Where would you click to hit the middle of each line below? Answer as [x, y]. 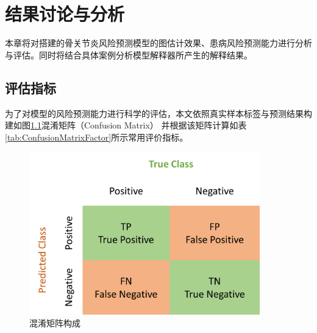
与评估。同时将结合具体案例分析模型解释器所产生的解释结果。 [129, 54]
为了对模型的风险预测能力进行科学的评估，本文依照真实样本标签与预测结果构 [158, 113]
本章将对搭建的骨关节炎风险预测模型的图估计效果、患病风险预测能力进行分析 [158, 43]
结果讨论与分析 [65, 14]
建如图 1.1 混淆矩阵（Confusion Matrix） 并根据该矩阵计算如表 [126, 125]
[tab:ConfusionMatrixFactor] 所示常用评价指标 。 [97, 137]
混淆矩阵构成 [55, 323]
